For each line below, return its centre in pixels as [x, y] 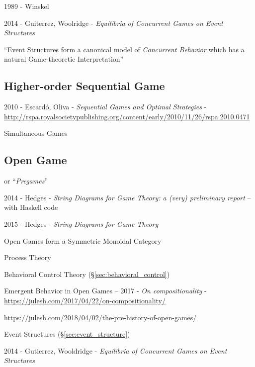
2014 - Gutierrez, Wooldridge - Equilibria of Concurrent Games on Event [116, 350]
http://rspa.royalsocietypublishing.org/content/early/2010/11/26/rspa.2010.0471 [127, 116]
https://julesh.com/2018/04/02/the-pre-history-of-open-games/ [100, 317]
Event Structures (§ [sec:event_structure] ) [67, 334]
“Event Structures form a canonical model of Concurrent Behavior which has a [124, 49]
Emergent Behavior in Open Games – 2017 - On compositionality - [105, 291]
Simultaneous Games [36, 133]
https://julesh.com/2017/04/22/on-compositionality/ [85, 300]
